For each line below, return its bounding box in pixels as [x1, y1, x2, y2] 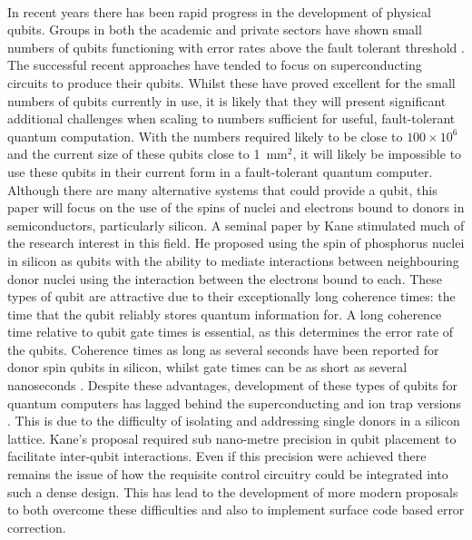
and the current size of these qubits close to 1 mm [7, 144, 288, 163]
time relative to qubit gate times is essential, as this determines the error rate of [7, 322, 454, 341]
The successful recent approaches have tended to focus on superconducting [7, 55, 422, 74]
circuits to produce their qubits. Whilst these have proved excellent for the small [7, 73, 456, 92]
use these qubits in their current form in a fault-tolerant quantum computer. [7, 162, 433, 181]
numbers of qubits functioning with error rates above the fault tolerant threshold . [7, 37, 465, 56]
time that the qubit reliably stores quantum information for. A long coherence [7, 304, 442, 323]
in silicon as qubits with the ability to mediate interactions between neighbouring [7, 250, 459, 270]
